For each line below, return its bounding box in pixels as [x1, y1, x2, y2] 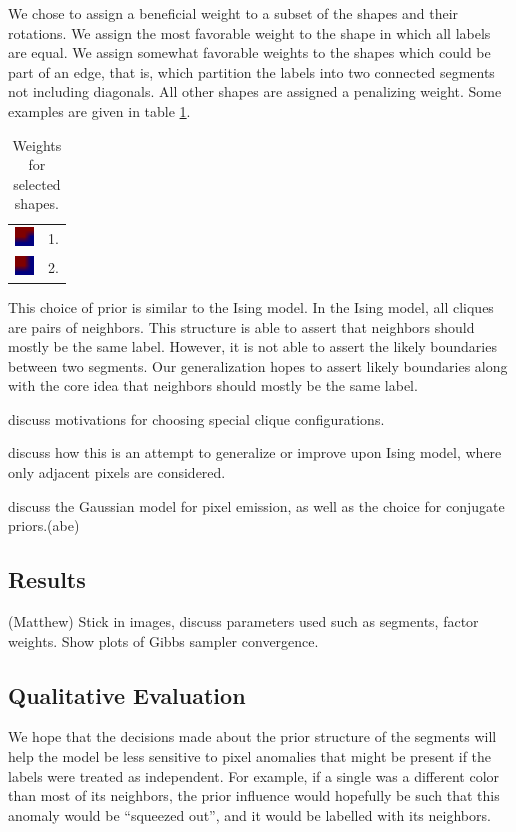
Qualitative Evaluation [8, 679, 246, 710]
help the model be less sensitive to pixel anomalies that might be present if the [8, 746, 492, 767]
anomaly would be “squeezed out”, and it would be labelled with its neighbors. [8, 804, 491, 825]
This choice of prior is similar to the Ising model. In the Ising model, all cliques [8, 296, 494, 317]
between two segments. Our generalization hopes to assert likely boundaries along [8, 355, 508, 376]
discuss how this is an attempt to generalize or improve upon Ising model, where [8, 442, 502, 463]
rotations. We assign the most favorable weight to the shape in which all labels [8, 22, 491, 43]
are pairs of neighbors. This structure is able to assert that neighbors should [8, 316, 475, 337]
